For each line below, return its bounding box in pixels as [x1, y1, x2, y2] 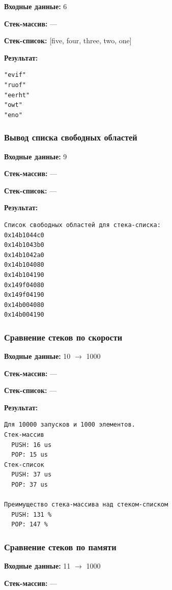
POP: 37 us [11, 481, 48, 489]
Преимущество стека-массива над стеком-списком [4, 501, 168, 509]
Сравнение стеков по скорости [4, 330, 123, 343]
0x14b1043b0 [4, 241, 44, 249]
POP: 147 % [11, 521, 48, 528]
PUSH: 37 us [11, 471, 52, 479]
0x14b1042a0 [4, 251, 44, 259]
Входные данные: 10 [4, 351, 71, 361]
